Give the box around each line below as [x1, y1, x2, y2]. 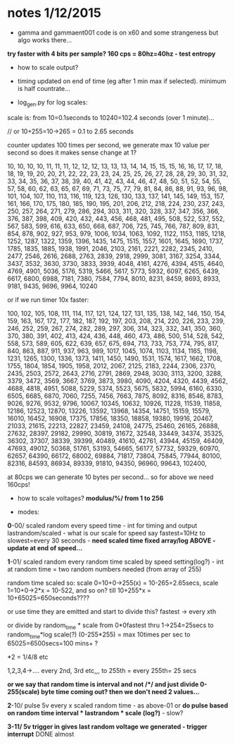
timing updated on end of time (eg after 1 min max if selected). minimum [17, 76, 227, 85]
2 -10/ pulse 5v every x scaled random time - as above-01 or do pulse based [7, 701, 229, 710]
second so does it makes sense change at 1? [7, 148, 137, 157]
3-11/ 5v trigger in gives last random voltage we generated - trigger [7, 722, 208, 731]
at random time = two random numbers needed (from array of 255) [7, 564, 202, 573]
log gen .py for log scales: [17, 97, 88, 108]
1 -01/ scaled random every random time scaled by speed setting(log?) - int [7, 557, 224, 566]
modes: [17, 507, 40, 516]
